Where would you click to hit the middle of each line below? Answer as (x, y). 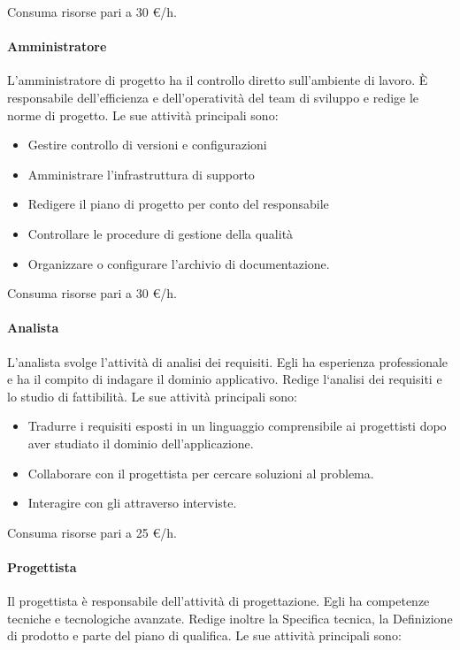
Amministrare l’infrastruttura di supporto (141, 174)
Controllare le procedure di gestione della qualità (161, 233)
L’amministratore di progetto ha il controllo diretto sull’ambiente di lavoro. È (218, 80)
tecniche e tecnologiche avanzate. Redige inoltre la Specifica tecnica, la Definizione (230, 618)
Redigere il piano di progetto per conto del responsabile (178, 204)
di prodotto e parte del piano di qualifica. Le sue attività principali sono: (204, 635)
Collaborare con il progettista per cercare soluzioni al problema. (201, 473)
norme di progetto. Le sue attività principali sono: (143, 115)
